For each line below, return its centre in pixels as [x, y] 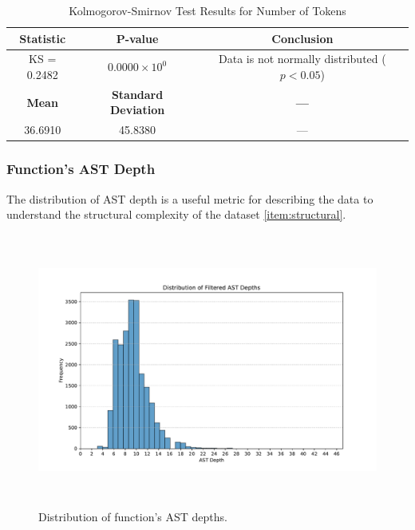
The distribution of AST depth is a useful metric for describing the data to [190, 198]
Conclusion [302, 38]
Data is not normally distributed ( [302, 59]
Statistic [43, 38]
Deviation [137, 110]
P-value [137, 38]
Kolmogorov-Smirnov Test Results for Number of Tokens [207, 10]
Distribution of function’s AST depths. [133, 516]
